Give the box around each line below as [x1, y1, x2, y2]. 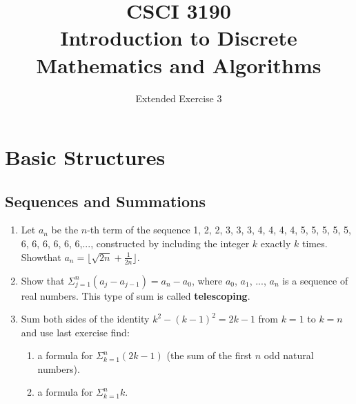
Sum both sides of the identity [21, 311, 150, 326]
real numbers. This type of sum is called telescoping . [21, 288, 250, 302]
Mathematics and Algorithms [36, 50, 322, 79]
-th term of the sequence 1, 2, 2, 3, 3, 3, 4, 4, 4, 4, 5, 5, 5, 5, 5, [87, 222, 351, 237]
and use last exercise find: [21, 325, 130, 339]
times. [301, 236, 328, 251]
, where [191, 273, 223, 287]
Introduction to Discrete [60, 23, 297, 52]
